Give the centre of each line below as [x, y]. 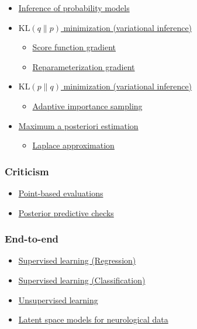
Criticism [27, 171]
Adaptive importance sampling [87, 105]
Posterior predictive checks [66, 212]
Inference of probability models [74, 8]
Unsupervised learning [58, 299]
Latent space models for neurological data [93, 319]
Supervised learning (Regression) [77, 260]
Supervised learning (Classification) [82, 280]
